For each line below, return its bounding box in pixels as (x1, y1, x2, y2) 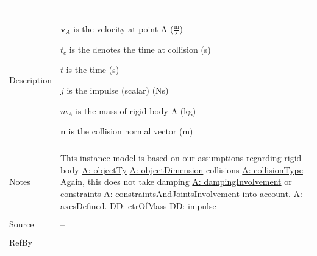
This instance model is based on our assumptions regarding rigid (60, 151, 302, 164)
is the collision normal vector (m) (68, 125, 193, 137)
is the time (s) (66, 63, 119, 76)
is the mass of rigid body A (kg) (76, 104, 196, 117)
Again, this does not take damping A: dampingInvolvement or (60, 175, 292, 188)
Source (9, 217, 34, 230)
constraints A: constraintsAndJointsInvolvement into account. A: (60, 187, 302, 200)
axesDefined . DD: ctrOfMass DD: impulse (60, 199, 216, 212)
